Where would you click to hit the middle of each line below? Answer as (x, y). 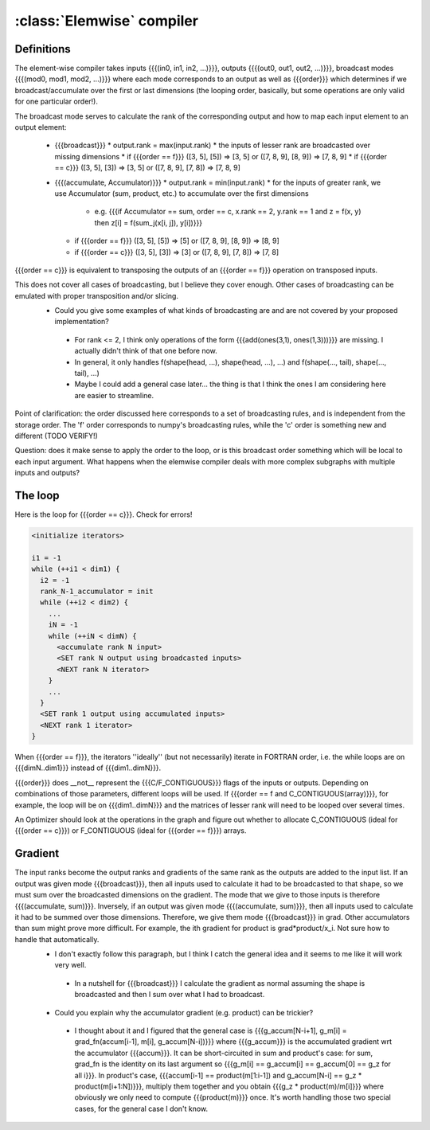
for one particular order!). (57, 102)
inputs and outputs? (47, 473)
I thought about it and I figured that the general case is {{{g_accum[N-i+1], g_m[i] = (211, 1030)
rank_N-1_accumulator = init (97, 592)
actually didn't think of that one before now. (146, 351)
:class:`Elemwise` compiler (107, 21)
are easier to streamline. (114, 395)
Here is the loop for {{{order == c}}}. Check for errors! (104, 514)
